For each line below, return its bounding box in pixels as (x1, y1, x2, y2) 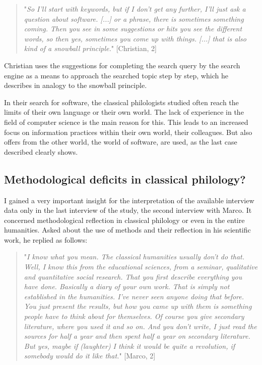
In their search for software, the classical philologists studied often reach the (4, 97, 239, 107)
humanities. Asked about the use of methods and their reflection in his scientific (4, 224, 251, 235)
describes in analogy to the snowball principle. (4, 80, 147, 90)
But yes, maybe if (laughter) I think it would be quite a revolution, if (24, 340, 235, 351)
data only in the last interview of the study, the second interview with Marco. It (4, 205, 252, 215)
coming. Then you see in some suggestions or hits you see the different (24, 23, 242, 34)
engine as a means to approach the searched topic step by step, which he (4, 70, 228, 80)
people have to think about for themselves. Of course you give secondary (24, 311, 244, 322)
